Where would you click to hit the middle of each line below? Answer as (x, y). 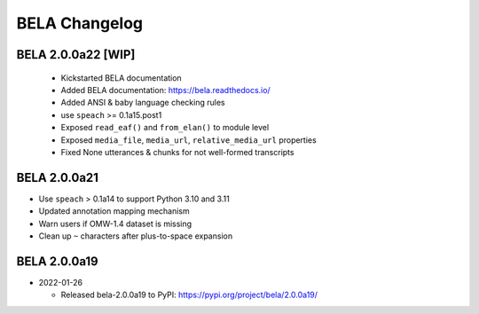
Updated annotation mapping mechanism (114, 211)
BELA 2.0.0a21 (58, 177)
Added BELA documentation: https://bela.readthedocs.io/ (165, 90)
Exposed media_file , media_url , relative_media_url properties (188, 140)
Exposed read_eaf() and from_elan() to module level (165, 128)
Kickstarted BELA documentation (121, 78)
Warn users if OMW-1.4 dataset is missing (115, 224)
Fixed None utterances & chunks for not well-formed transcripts (177, 152)
